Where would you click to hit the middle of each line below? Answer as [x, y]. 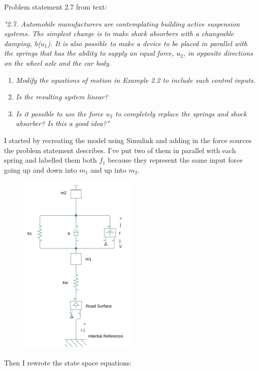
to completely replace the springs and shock [181, 113]
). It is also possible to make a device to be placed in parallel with [147, 43]
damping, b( [22, 43]
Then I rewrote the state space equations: [68, 363]
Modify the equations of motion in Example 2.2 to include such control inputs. [136, 80]
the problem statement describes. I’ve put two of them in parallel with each [120, 150]
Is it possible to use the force [60, 113]
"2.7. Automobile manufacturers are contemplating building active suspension [122, 23]
